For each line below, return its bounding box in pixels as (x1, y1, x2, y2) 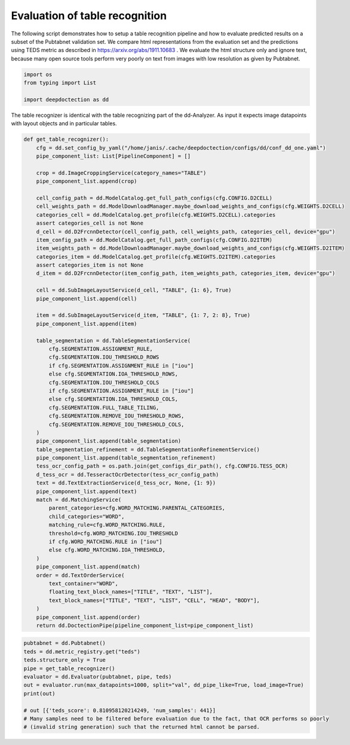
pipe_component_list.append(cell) (36, 295, 137, 302)
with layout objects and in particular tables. (11, 120, 117, 127)
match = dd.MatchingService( (36, 496, 122, 503)
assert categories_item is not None (36, 262, 143, 269)
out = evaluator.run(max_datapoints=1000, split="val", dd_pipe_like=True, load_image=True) (23, 682, 304, 689)
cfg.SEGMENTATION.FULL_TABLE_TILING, (48, 404, 159, 411)
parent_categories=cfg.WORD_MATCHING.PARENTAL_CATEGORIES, (48, 505, 226, 511)
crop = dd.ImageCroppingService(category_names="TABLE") (36, 169, 207, 176)
